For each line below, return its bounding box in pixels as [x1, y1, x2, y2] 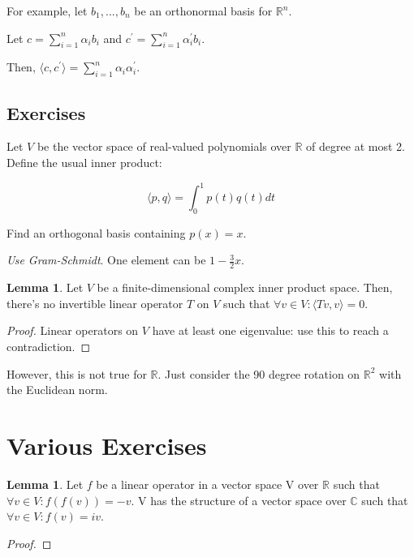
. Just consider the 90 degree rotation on [157, 365, 360, 382]
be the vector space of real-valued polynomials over [37, 138, 291, 155]
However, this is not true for [6, 365, 147, 382]
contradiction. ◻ [6, 338, 91, 355]
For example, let [6, 2, 88, 19]
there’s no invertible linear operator [6, 294, 183, 311]
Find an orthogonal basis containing [6, 224, 186, 241]
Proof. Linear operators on [6, 322, 139, 339]
